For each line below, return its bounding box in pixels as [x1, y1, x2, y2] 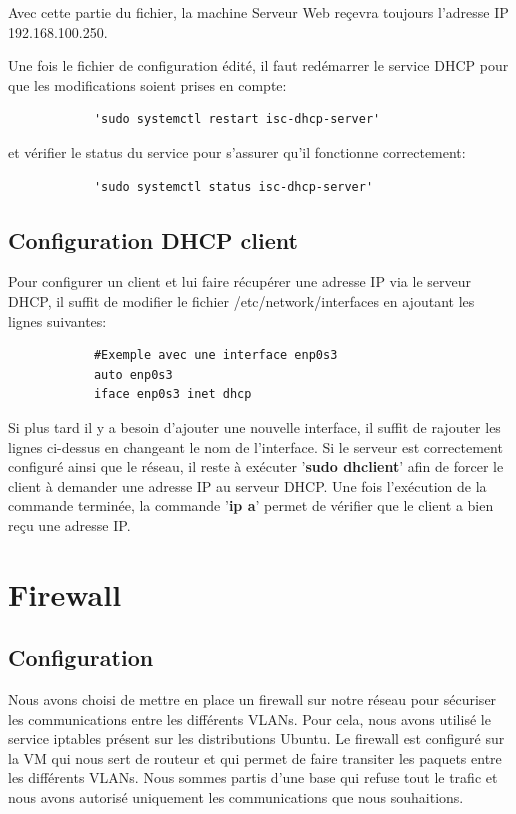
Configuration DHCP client [8, 224, 298, 255]
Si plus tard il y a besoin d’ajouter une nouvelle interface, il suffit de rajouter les [8, 416, 501, 437]
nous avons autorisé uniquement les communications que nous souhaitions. [8, 787, 464, 808]
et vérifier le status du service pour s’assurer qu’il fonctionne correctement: [8, 141, 466, 162]
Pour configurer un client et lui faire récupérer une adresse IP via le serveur [8, 271, 472, 292]
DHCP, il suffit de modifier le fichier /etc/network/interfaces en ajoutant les [8, 290, 475, 311]
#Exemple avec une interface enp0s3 [93, 348, 338, 363]
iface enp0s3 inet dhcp [93, 387, 252, 402]
